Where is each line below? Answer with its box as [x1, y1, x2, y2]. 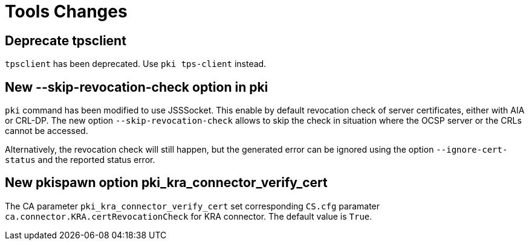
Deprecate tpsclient [5, 33, 126, 48]
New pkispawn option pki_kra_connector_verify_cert [5, 175, 328, 191]
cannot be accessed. [5, 126, 88, 136]
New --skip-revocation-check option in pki [5, 79, 268, 95]
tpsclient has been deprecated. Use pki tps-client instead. [5, 59, 267, 69]
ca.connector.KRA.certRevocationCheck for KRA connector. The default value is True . [5, 211, 372, 221]
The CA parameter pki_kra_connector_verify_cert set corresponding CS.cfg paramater [5, 200, 380, 211]
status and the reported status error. [5, 154, 155, 165]
